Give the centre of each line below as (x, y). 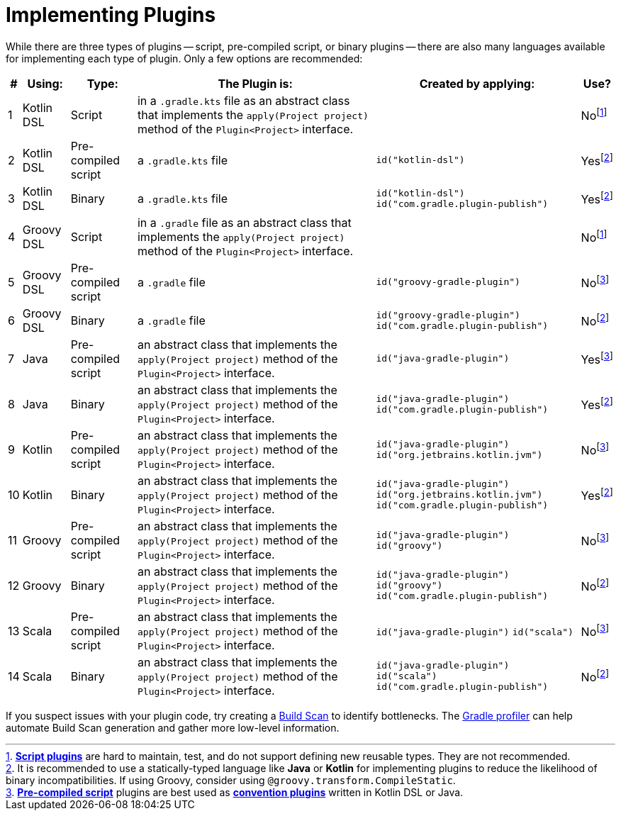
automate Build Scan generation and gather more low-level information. (173, 727)
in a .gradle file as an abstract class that (244, 222)
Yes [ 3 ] (597, 359)
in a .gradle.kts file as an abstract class (244, 100)
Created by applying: (477, 83)
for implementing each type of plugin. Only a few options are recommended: (184, 58)
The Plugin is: (255, 83)
